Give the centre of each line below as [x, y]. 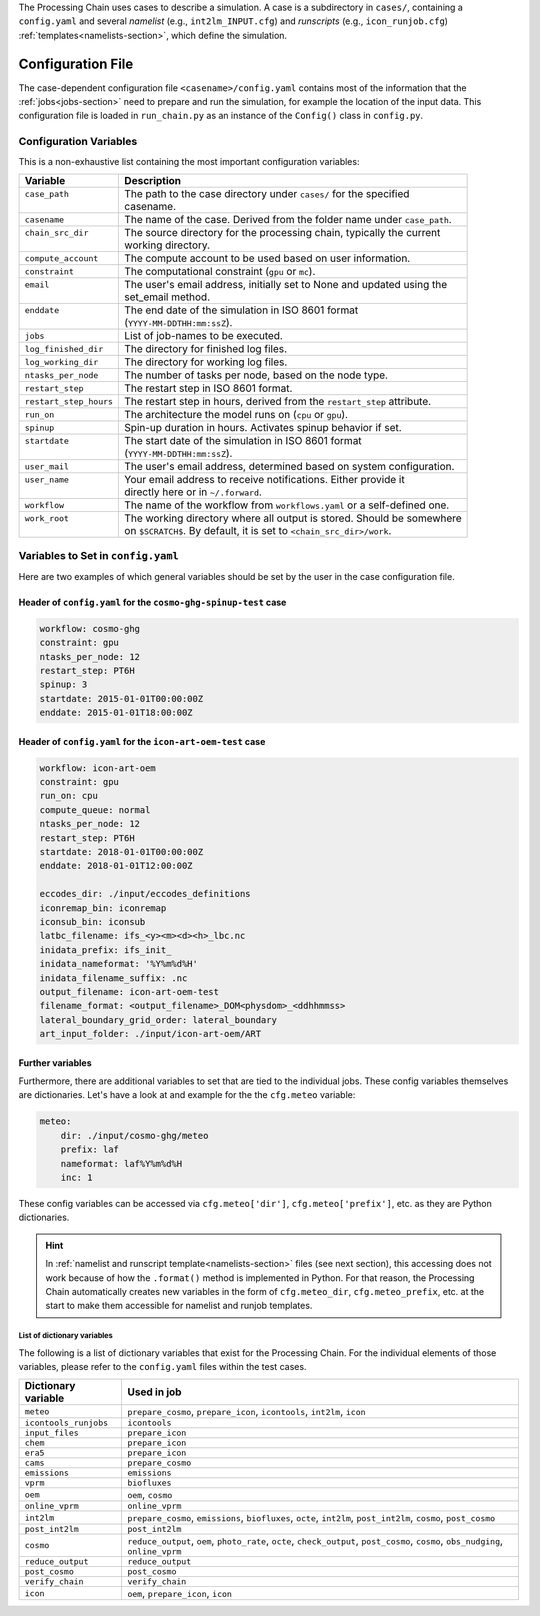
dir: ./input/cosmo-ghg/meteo [134, 1135]
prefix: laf [90, 1149]
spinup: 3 [63, 684]
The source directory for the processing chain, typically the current [282, 232]
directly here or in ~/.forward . [193, 492]
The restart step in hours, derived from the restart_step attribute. [278, 401]
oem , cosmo [149, 1495]
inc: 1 [76, 1177]
